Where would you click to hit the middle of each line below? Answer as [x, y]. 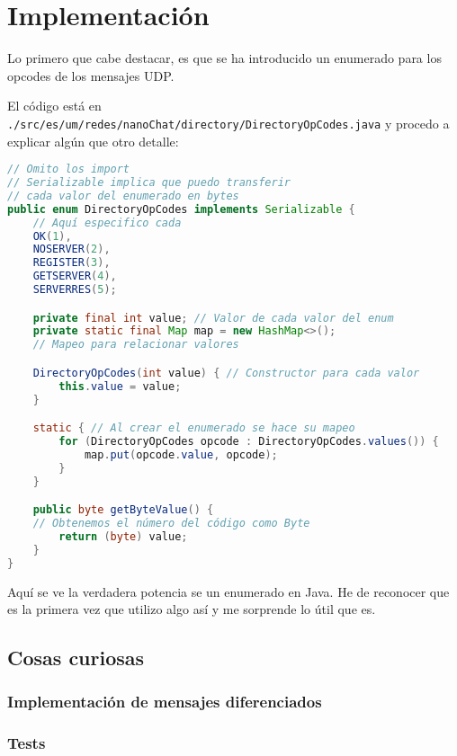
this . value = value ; [120, 386]
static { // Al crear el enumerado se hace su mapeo [194, 428]
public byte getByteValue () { [123, 510]
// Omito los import [69, 169]
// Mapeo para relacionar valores [136, 345]
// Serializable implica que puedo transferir [149, 183]
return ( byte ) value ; [123, 536]
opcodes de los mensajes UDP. [91, 75]
